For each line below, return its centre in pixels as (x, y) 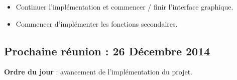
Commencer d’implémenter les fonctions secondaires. (97, 23)
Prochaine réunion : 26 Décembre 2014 (107, 51)
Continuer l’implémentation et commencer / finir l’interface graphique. (125, 7)
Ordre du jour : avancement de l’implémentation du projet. (98, 72)
